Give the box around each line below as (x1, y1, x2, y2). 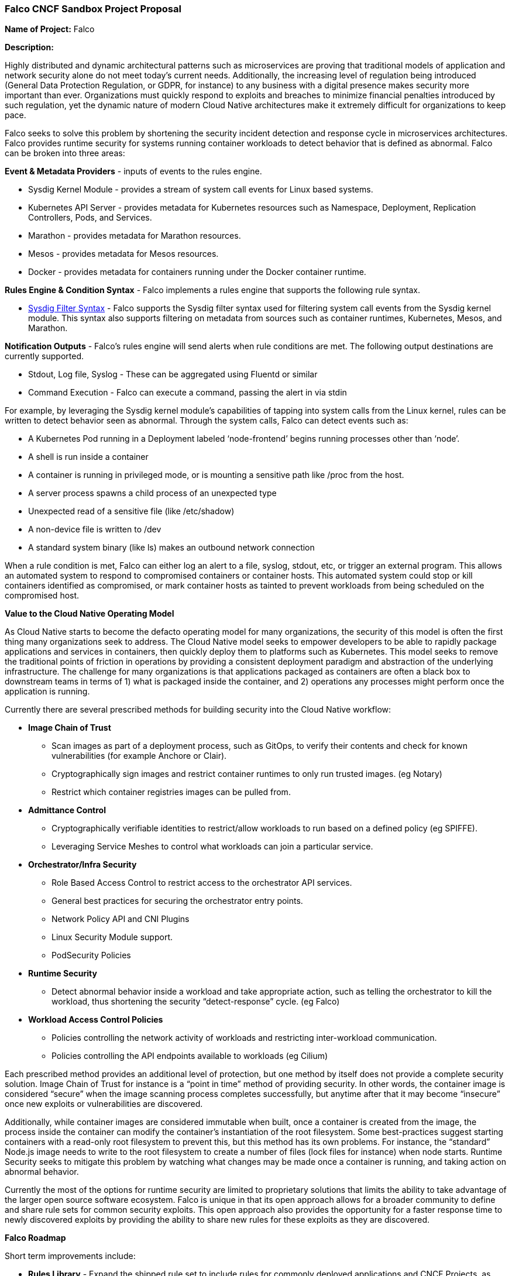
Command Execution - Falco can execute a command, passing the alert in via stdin (28, 387, 347, 398)
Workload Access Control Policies (28, 1014, 163, 1025)
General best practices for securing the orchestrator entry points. (51, 896, 303, 906)
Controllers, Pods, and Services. (28, 212, 152, 223)
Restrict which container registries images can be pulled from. (51, 787, 291, 797)
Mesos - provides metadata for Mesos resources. (28, 249, 219, 259)
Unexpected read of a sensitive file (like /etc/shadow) (28, 506, 235, 517)
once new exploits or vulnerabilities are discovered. (5, 1099, 203, 1109)
